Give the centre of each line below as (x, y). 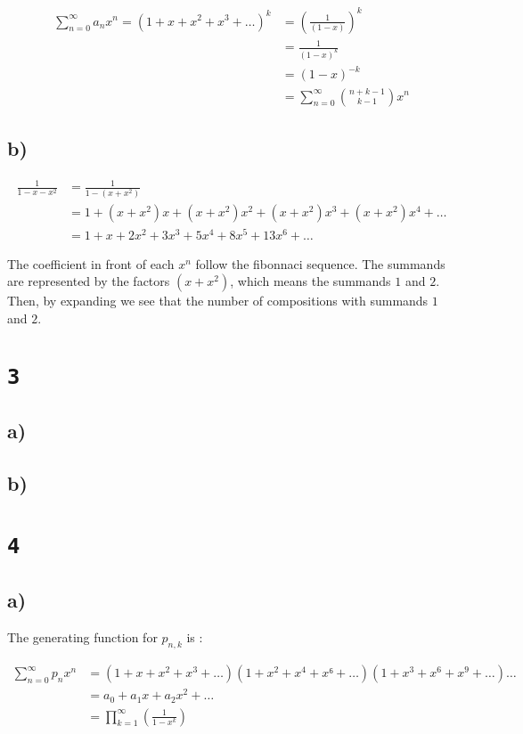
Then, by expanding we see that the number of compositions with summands (218, 301)
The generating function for (82, 637)
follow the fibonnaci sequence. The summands (320, 263)
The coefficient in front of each (91, 263)
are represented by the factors (89, 281)
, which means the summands (311, 281)
